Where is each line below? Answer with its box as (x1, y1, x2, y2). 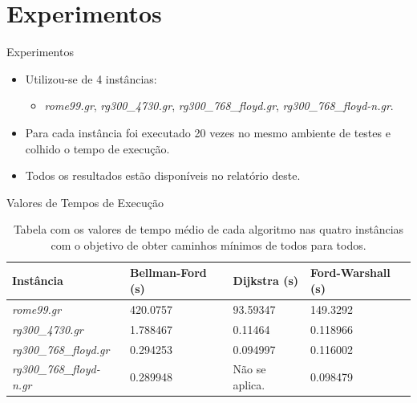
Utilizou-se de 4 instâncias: (25, 70, 157, 87)
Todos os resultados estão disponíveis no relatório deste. (25, 167, 301, 184)
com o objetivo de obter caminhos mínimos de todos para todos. (51, 236, 366, 253)
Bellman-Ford (130, 264, 207, 281)
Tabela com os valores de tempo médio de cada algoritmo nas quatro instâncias (13, 221, 404, 238)
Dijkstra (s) (233, 272, 299, 289)
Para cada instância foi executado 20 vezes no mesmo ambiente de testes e (25, 124, 391, 140)
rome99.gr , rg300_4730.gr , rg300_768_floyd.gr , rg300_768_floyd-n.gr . (44, 97, 394, 114)
